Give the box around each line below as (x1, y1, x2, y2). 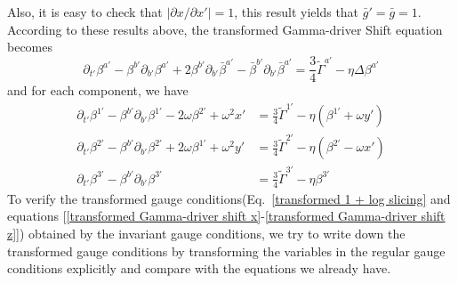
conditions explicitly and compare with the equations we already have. (7, 259, 391, 278)
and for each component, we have (7, 81, 189, 100)
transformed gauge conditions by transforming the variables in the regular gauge (7, 241, 446, 260)
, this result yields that (234, 3, 359, 20)
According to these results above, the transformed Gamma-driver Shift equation (7, 20, 443, 38)
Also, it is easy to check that (7, 3, 163, 20)
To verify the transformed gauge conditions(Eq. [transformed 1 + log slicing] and (7, 189, 451, 207)
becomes (7, 37, 53, 56)
